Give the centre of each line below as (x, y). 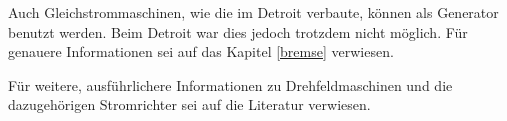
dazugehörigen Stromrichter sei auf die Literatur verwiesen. (189, 104)
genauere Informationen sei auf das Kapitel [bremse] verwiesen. (201, 51)
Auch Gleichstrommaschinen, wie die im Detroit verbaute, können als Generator (253, 12)
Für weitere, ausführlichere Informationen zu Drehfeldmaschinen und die (230, 84)
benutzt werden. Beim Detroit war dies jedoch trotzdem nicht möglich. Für (238, 31)
